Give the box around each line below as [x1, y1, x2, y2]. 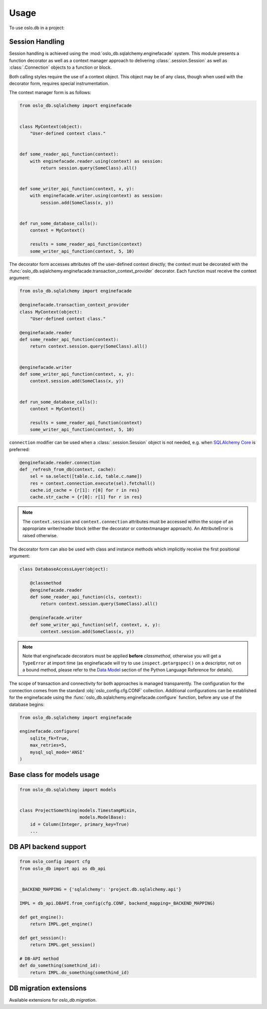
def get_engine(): [19, 914, 64, 920]
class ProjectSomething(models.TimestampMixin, [19, 807, 137, 813]
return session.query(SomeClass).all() [40, 165, 137, 171]
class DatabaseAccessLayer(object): [19, 566, 109, 572]
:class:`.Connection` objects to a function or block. [9, 64, 112, 70]
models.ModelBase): [79, 814, 127, 820]
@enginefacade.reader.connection [19, 459, 101, 465]
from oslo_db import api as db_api [19, 865, 106, 871]
